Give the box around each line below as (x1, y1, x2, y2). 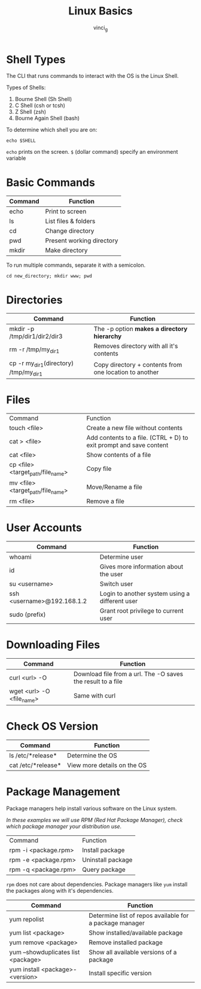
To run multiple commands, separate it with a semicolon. (6, 261, 146, 269)
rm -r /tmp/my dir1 (9, 345, 60, 354)
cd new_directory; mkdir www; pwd (6, 273, 93, 279)
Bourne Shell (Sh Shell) (14, 96, 72, 103)
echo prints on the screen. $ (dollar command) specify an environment (6, 148, 178, 156)
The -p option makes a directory (93, 325, 188, 333)
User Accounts (6, 521, 82, 535)
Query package (81, 865, 126, 874)
